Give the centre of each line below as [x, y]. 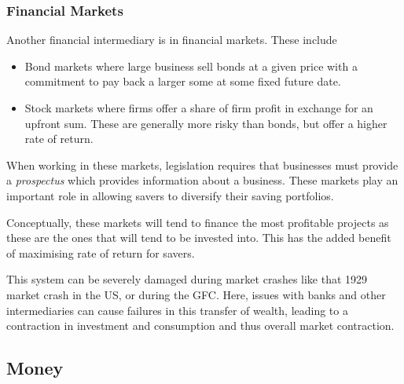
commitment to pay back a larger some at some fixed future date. [183, 81]
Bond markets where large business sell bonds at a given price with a [191, 66]
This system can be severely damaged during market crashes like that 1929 [187, 279]
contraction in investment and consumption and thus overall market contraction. [200, 325]
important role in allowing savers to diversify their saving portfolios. [170, 195]
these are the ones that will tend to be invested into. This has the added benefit [199, 238]
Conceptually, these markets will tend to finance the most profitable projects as [198, 222]
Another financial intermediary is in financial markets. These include [172, 40]
